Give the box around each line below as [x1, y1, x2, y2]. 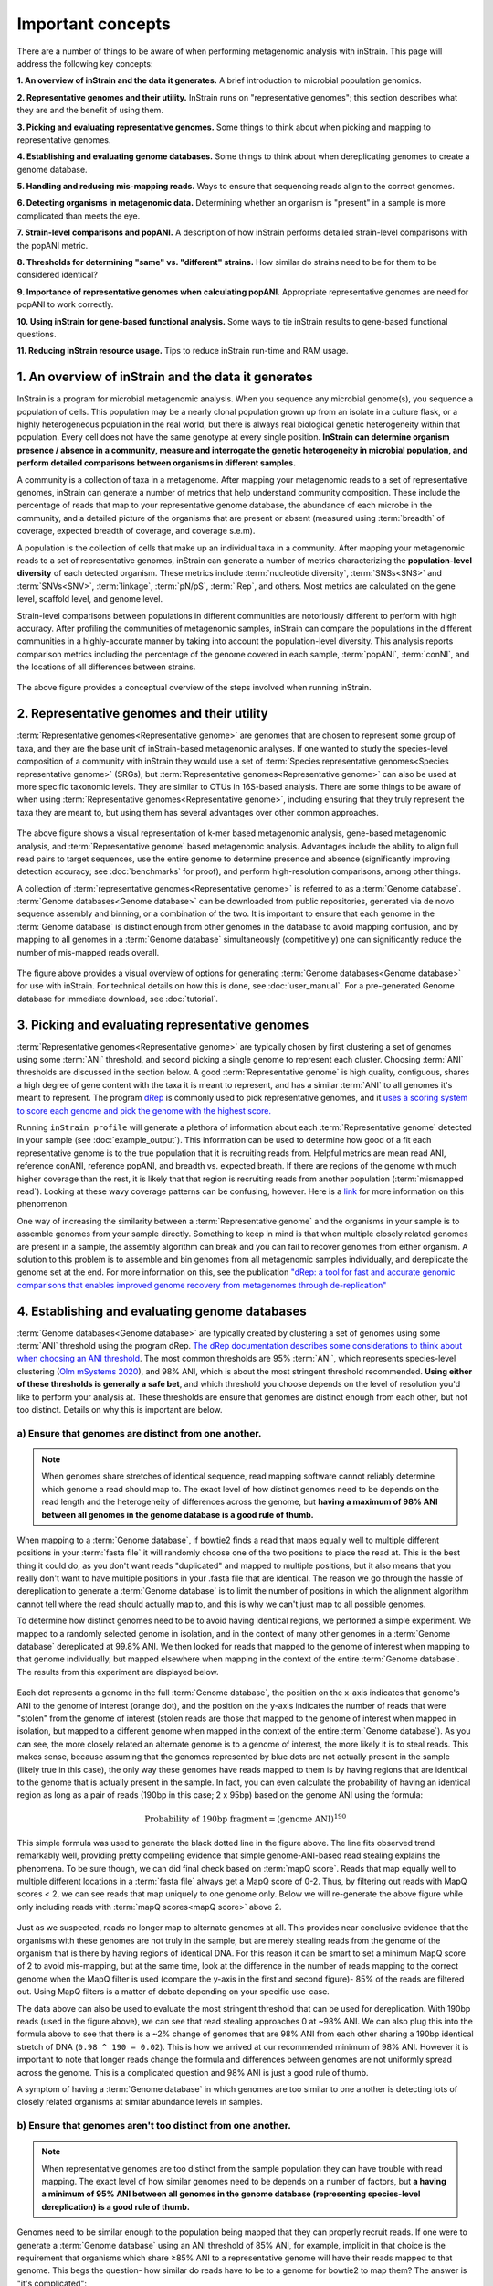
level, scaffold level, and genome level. [16, 593, 163, 604]
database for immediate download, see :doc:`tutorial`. [16, 993, 219, 1004]
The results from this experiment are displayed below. [16, 1666, 219, 1677]
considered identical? [16, 270, 98, 281]
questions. [16, 328, 57, 339]
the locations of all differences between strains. [16, 661, 196, 672]
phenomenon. [16, 1199, 70, 1210]
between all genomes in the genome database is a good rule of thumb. [41, 1509, 314, 1520]
